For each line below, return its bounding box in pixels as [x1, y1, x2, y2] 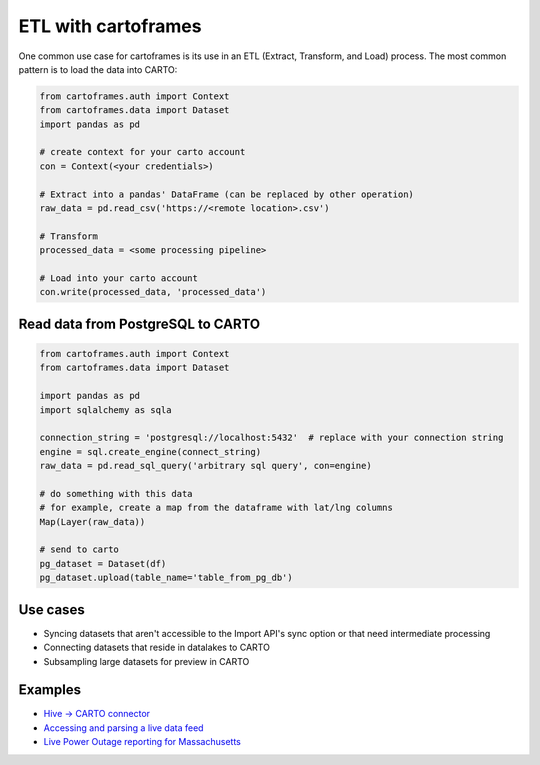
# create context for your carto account [39, 146, 246, 158]
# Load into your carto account [39, 273, 199, 284]
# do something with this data [39, 488, 194, 499]
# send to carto [39, 544, 120, 555]
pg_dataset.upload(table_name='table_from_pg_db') [39, 572, 294, 584]
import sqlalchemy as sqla [39, 404, 172, 415]
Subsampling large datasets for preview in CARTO [43, 655, 250, 667]
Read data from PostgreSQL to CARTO [18, 315, 261, 332]
